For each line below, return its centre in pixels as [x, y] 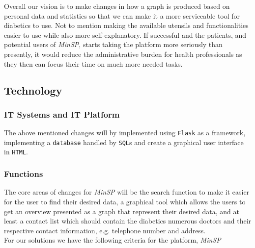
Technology [33, 90]
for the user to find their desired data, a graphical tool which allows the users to [125, 201]
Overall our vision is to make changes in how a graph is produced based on [117, 6]
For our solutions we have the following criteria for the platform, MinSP [113, 240]
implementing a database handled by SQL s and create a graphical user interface [124, 142]
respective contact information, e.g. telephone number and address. [105, 230]
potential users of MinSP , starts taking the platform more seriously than [113, 44]
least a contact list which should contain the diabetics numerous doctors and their [128, 221]
